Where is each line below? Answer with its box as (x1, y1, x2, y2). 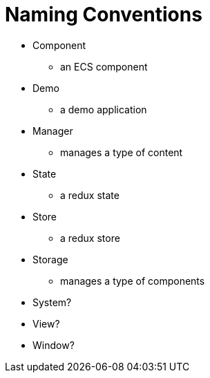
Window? (32, 339, 75, 351)
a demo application (60, 103, 147, 115)
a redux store (60, 231, 120, 244)
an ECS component (60, 60, 148, 73)
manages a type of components (60, 274, 205, 287)
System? (32, 296, 72, 308)
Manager (32, 124, 73, 137)
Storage (32, 253, 68, 265)
